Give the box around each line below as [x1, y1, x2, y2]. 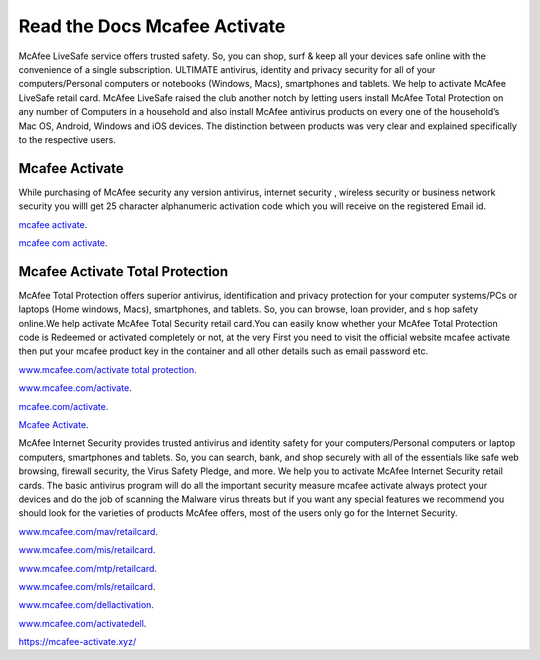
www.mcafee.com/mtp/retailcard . [18, 562, 158, 574]
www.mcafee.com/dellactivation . [18, 599, 155, 611]
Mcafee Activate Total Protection [18, 263, 229, 280]
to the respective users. [18, 133, 117, 145]
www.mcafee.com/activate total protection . [18, 363, 197, 375]
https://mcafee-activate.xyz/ [18, 636, 137, 648]
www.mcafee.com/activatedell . [18, 617, 147, 629]
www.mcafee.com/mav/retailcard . [18, 525, 159, 537]
